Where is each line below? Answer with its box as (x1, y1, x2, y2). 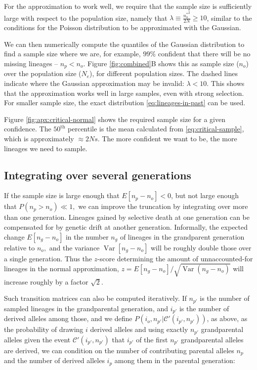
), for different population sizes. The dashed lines (89, 68, 238, 79)
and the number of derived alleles (4, 355, 105, 366)
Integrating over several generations (4, 167, 191, 182)
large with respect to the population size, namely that (4, 12, 168, 23)
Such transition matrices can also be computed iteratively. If (4, 293, 187, 303)
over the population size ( (4, 68, 82, 79)
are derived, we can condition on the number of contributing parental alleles (4, 345, 234, 355)
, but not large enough (171, 190, 239, 201)
